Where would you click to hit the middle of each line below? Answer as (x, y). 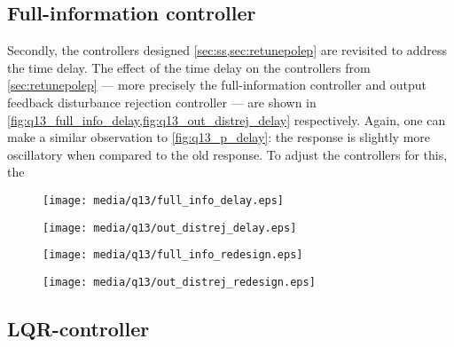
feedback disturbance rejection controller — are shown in (162, 102)
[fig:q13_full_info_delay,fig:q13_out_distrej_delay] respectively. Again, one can (227, 119)
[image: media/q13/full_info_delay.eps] (164, 200)
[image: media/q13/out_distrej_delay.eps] (170, 228)
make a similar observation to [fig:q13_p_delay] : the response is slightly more (219, 137)
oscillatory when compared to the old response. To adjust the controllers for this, (227, 154)
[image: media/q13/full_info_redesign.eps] (173, 255)
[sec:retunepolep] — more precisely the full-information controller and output (217, 85)
